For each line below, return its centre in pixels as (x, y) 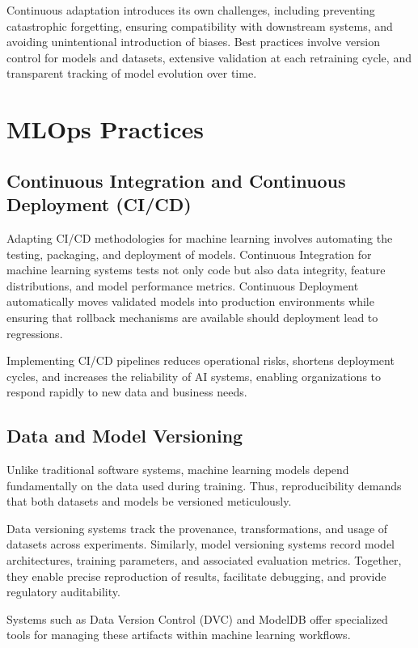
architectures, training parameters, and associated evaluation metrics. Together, (204, 560)
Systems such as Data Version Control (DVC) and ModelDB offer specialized (197, 618)
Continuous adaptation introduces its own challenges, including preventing (191, 10)
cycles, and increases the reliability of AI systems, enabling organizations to (194, 376)
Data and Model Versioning (125, 436)
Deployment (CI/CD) (99, 204)
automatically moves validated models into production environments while (190, 301)
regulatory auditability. (63, 592)
